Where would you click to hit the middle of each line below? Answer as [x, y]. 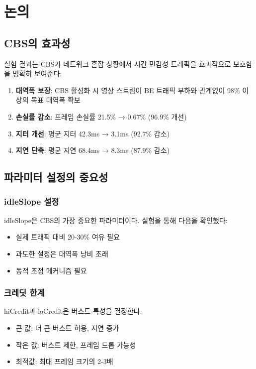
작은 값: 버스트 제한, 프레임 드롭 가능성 [76, 344]
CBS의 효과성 [37, 43]
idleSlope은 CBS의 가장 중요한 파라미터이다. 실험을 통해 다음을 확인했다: [116, 220]
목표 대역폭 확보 [56, 100]
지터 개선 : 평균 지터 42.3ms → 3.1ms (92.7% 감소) [93, 133]
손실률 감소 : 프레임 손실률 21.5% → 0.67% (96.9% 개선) [101, 116]
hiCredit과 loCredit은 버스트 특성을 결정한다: [73, 311]
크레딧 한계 [24, 293]
